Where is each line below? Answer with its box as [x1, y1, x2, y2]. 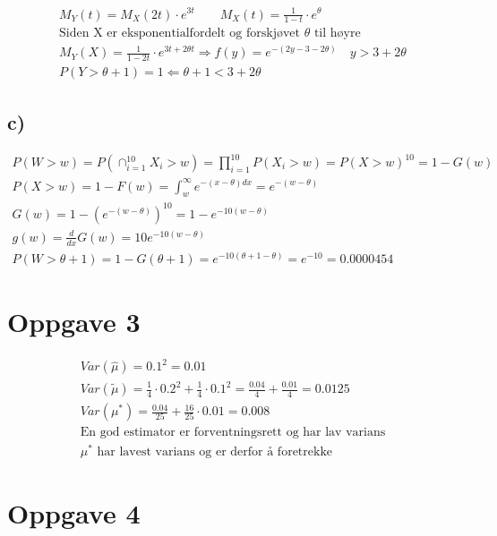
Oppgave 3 [7, 303, 141, 340]
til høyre [313, 27, 361, 40]
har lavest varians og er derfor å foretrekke [97, 446, 333, 459]
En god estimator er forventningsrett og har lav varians [80, 426, 386, 439]
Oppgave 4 [7, 495, 141, 532]
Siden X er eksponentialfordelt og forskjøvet [59, 27, 301, 40]
